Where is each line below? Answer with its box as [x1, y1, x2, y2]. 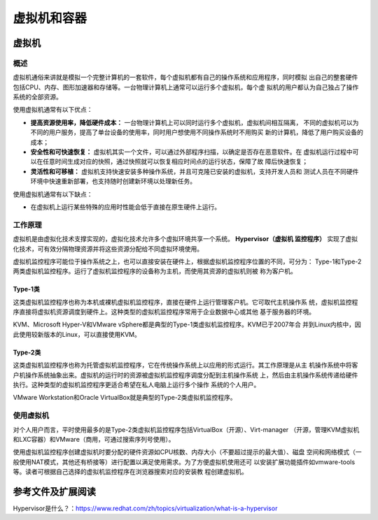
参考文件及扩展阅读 [13, 486, 96, 498]
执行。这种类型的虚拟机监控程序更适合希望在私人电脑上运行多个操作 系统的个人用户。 [13, 381, 260, 389]
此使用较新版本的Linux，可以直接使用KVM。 [13, 330, 141, 338]
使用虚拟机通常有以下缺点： [13, 189, 93, 198]
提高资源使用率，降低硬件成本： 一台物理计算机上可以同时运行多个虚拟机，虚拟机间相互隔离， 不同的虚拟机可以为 [30, 118, 359, 127]
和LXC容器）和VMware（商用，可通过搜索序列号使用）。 [13, 435, 175, 443]
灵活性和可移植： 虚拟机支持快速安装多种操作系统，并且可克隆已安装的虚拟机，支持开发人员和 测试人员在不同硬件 [30, 167, 359, 175]
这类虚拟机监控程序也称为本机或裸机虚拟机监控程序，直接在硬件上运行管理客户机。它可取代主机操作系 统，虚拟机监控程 [13, 298, 358, 306]
